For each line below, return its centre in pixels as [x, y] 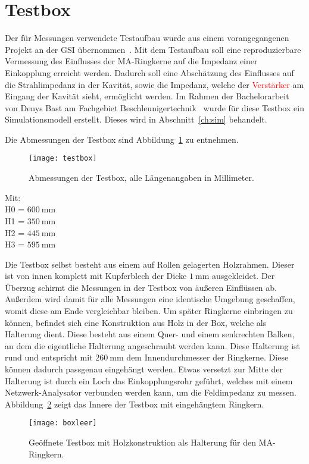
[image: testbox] [63, 159]
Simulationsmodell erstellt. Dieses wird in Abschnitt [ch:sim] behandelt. [136, 119]
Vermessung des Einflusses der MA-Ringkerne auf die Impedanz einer [131, 61]
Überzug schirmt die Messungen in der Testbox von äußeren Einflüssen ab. [141, 287]
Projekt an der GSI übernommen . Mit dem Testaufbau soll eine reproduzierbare [153, 49]
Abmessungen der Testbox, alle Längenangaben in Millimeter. [141, 178]
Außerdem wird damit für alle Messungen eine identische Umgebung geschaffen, [150, 299]
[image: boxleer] [63, 423]
